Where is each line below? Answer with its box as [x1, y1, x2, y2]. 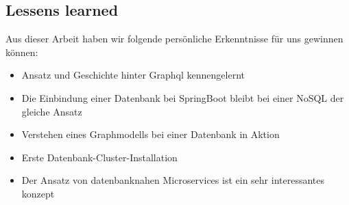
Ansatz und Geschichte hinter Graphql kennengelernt [21, 68, 245, 82]
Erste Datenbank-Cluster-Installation [21, 150, 178, 164]
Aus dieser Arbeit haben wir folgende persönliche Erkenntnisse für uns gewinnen [5, 31, 344, 46]
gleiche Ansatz [21, 104, 82, 118]
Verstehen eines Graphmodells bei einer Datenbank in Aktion [21, 127, 280, 141]
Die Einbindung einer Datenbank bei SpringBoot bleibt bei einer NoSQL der [21, 90, 344, 105]
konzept [21, 186, 55, 200]
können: [5, 44, 38, 59]
